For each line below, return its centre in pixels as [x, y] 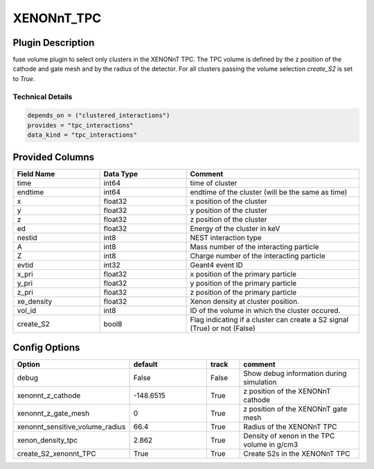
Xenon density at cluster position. [245, 301]
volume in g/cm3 [271, 445]
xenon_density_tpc [47, 441]
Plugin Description [54, 43]
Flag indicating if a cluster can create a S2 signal [269, 319]
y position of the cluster [229, 210]
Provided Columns [54, 157]
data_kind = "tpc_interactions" [82, 135]
